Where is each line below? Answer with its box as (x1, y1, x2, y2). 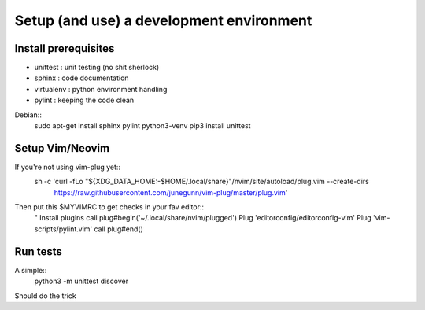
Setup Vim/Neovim (14, 142, 110, 155)
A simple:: (14, 265, 47, 275)
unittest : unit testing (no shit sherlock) (34, 63, 160, 72)
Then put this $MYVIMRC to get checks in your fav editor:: (14, 202, 205, 212)
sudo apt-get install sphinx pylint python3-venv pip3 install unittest (34, 121, 251, 131)
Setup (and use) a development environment (14, 12, 312, 29)
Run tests (14, 245, 62, 258)
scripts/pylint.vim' (34, 224, 93, 234)
